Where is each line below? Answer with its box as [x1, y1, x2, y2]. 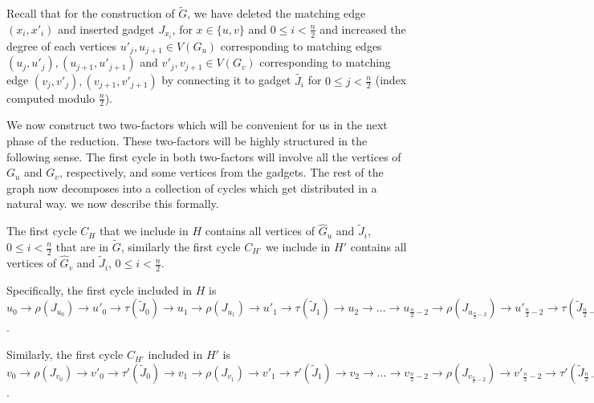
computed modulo [6, 89, 96, 106]
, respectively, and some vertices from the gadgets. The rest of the [59, 164, 384, 181]
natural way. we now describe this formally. [6, 195, 219, 212]
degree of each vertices [6, 37, 117, 54]
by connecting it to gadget [161, 71, 291, 88]
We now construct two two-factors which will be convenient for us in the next [6, 116, 388, 133]
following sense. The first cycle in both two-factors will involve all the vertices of [6, 148, 401, 165]
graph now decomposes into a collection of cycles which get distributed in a [6, 179, 377, 196]
